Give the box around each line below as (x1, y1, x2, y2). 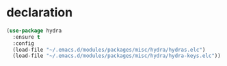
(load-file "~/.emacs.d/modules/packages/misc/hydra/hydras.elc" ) (12, 46, 206, 53)
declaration (6, 5, 73, 20)
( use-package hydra (6, 27, 62, 34)
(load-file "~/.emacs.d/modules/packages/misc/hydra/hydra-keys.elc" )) (12, 52, 222, 59)
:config (12, 39, 35, 47)
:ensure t (12, 33, 40, 40)
